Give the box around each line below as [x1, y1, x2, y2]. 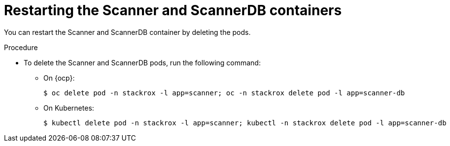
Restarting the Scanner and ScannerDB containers [4, 2, 342, 19]
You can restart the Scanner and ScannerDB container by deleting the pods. [4, 28, 251, 36]
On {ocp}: [43, 73, 75, 82]
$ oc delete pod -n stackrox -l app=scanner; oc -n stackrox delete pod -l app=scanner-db [43, 88, 405, 97]
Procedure [4, 43, 38, 52]
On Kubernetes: [43, 103, 94, 112]
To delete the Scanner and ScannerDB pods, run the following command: [24, 58, 261, 67]
